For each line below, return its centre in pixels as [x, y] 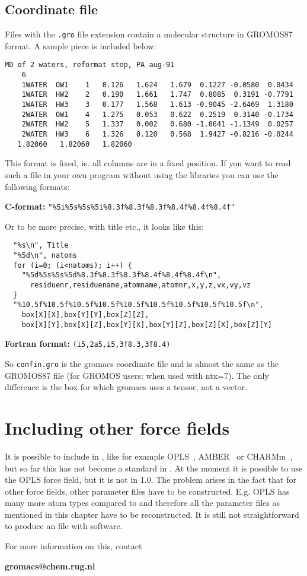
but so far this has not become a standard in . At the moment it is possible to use [154, 468]
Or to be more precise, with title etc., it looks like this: [104, 226]
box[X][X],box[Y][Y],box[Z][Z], [85, 314]
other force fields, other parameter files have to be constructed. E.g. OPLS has [147, 491]
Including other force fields [117, 427]
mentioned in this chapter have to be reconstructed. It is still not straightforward [152, 514]
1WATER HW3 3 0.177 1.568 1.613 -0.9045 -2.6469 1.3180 [157, 105]
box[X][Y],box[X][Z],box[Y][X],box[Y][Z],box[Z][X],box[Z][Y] [147, 325]
